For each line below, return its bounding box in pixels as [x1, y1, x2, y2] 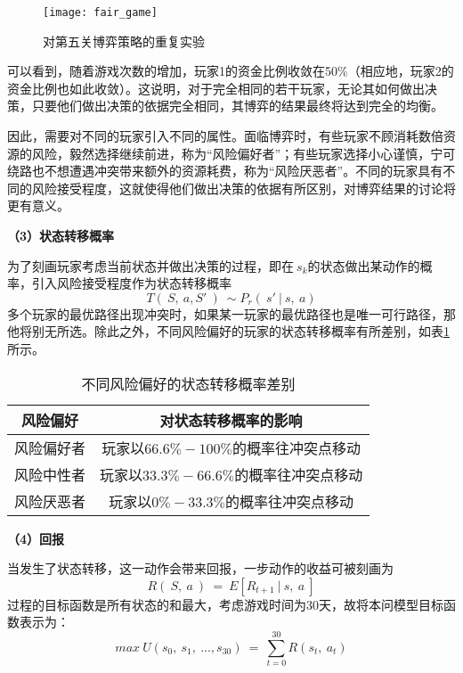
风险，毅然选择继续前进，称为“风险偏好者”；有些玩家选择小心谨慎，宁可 [31, 144, 456, 162]
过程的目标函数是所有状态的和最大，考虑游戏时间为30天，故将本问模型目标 [7, 595, 443, 613]
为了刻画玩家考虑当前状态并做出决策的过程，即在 [7, 256, 294, 275]
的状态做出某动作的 [307, 256, 420, 275]
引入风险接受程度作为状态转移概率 [31, 274, 231, 292]
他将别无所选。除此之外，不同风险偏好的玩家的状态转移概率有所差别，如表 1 [7, 322, 450, 341]
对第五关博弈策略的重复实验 [43, 31, 205, 50]
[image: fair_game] [43, 6, 158, 19]
